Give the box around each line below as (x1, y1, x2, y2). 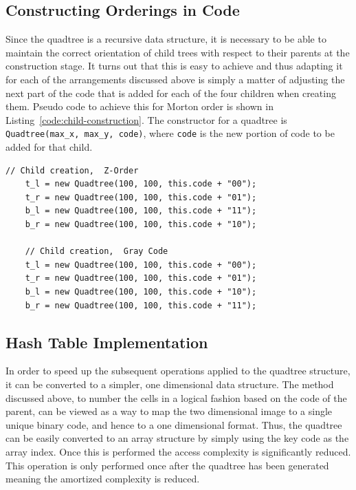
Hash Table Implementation (5, 331, 208, 352)
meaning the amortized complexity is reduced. (5, 471, 200, 486)
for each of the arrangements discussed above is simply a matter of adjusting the (5, 72, 345, 86)
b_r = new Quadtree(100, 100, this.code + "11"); (25, 300, 257, 310)
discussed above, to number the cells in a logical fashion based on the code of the (5, 390, 347, 405)
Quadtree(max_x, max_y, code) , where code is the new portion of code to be (5, 126, 335, 140)
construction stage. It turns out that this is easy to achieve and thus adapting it (5, 58, 343, 73)
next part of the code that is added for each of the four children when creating (5, 85, 336, 100)
